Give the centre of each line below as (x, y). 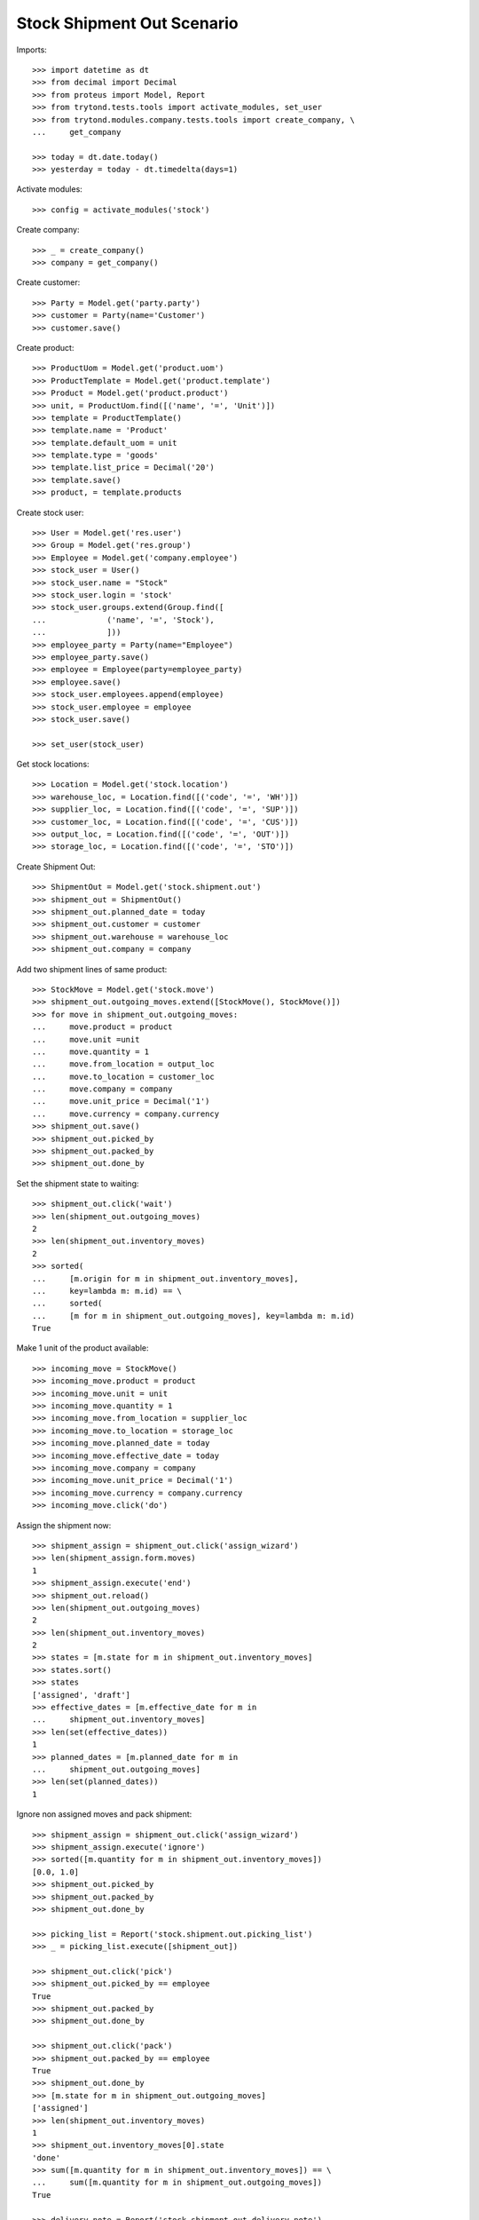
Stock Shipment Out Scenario (127, 23)
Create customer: (48, 282)
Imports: (32, 50)
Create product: (45, 347)
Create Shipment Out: (56, 867)
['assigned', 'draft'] (82, 1695)
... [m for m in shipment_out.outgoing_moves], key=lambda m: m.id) (193, 1316)
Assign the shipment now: (64, 1525)
